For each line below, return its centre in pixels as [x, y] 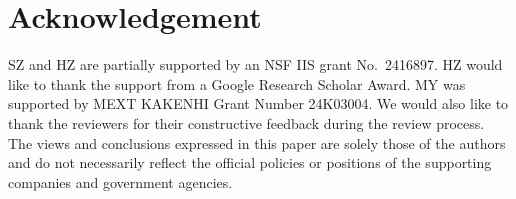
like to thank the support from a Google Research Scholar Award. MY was [237, 83]
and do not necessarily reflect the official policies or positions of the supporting [250, 162]
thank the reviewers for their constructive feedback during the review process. [246, 122]
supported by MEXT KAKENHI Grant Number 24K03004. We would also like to [258, 103]
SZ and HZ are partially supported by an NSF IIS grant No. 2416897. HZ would [255, 64]
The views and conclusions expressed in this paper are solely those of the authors [257, 142]
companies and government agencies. [120, 181]
